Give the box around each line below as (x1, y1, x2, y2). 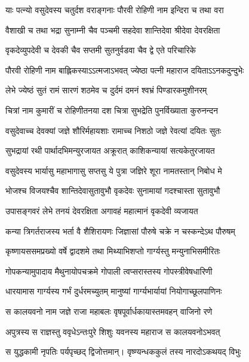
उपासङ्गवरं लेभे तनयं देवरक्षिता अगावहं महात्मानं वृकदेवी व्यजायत (5, 204, 198, 217)
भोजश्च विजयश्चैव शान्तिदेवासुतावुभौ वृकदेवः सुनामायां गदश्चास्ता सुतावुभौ (5, 184, 220, 197)
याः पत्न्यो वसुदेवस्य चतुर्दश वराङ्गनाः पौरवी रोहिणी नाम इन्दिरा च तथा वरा (5, 4, 224, 16)
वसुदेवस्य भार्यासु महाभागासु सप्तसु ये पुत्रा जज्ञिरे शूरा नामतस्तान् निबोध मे (5, 164, 222, 177)
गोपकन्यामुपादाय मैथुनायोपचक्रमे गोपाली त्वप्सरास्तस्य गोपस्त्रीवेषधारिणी (5, 264, 213, 277)
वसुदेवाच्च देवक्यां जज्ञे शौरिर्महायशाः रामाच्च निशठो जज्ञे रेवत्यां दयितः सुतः (5, 124, 222, 136)
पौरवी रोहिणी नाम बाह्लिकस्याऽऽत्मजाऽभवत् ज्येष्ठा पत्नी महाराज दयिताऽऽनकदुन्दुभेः (5, 63, 244, 76)
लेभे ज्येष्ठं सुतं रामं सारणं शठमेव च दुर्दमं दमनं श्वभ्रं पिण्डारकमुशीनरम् (5, 84, 207, 96)
